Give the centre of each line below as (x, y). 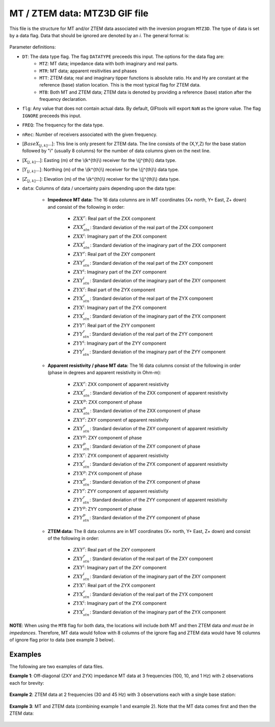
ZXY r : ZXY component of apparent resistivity (121, 420)
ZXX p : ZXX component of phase (108, 402)
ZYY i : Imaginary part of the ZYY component (120, 343)
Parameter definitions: (33, 47)
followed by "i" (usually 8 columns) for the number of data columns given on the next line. (116, 151)
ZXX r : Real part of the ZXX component (114, 218)
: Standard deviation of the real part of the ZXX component (152, 227)
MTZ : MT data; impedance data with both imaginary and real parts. (109, 64)
